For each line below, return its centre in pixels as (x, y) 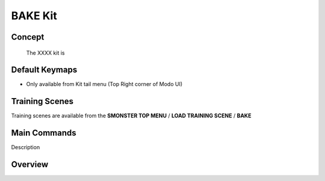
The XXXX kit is (45, 53)
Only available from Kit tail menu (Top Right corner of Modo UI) (104, 84)
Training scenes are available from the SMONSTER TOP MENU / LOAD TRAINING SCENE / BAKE (131, 116)
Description (26, 147)
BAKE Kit (34, 16)
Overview (30, 164)
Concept (28, 37)
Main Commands (44, 133)
